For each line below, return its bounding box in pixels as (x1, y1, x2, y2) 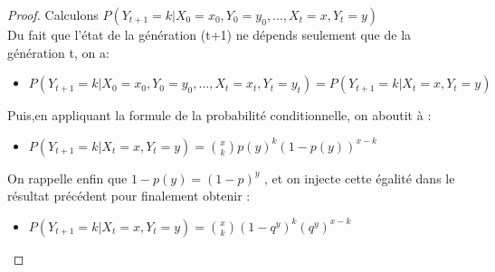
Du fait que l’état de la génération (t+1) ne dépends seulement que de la (7, 25, 412, 43)
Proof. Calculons (7, 5, 99, 23)
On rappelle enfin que (7, 168, 128, 187)
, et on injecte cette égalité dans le (264, 168, 455, 187)
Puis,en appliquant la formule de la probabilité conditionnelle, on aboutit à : (7, 106, 432, 125)
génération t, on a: (7, 42, 109, 61)
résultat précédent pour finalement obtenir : (7, 186, 251, 205)
